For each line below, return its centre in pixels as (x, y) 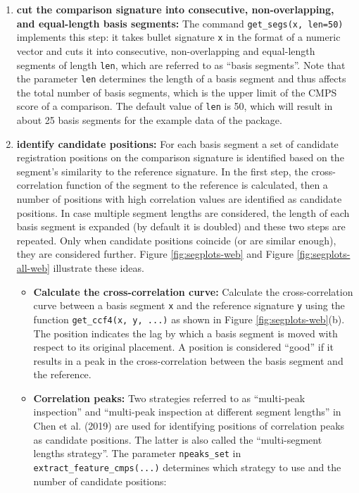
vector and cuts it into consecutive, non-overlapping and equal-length (166, 50)
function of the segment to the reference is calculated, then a (197, 185)
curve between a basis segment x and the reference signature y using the (189, 305)
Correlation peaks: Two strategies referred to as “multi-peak (169, 398)
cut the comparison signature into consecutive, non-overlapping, (175, 9)
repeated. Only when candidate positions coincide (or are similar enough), (176, 240)
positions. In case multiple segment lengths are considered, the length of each (183, 212)
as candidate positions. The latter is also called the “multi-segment (178, 439)
